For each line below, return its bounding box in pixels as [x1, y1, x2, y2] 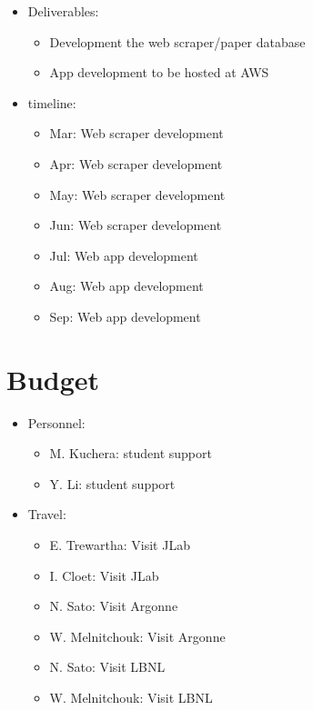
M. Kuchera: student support [49, 444, 212, 463]
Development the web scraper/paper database [49, 32, 306, 51]
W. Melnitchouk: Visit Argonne [49, 626, 226, 645]
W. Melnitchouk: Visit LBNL [49, 688, 213, 706]
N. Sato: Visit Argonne [49, 596, 178, 615]
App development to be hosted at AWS [49, 63, 269, 82]
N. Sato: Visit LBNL [49, 657, 166, 676]
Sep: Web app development [49, 306, 201, 325]
